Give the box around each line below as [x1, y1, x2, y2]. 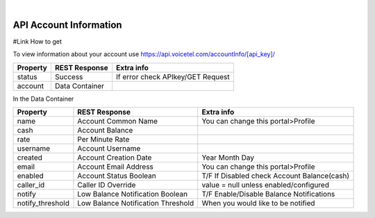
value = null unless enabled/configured [201, 181, 330, 190]
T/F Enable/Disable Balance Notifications [201, 190, 335, 199]
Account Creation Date [77, 153, 152, 162]
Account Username [77, 144, 141, 153]
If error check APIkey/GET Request [115, 72, 230, 81]
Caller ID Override [77, 181, 136, 190]
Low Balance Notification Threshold [77, 199, 194, 208]
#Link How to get [12, 37, 62, 45]
